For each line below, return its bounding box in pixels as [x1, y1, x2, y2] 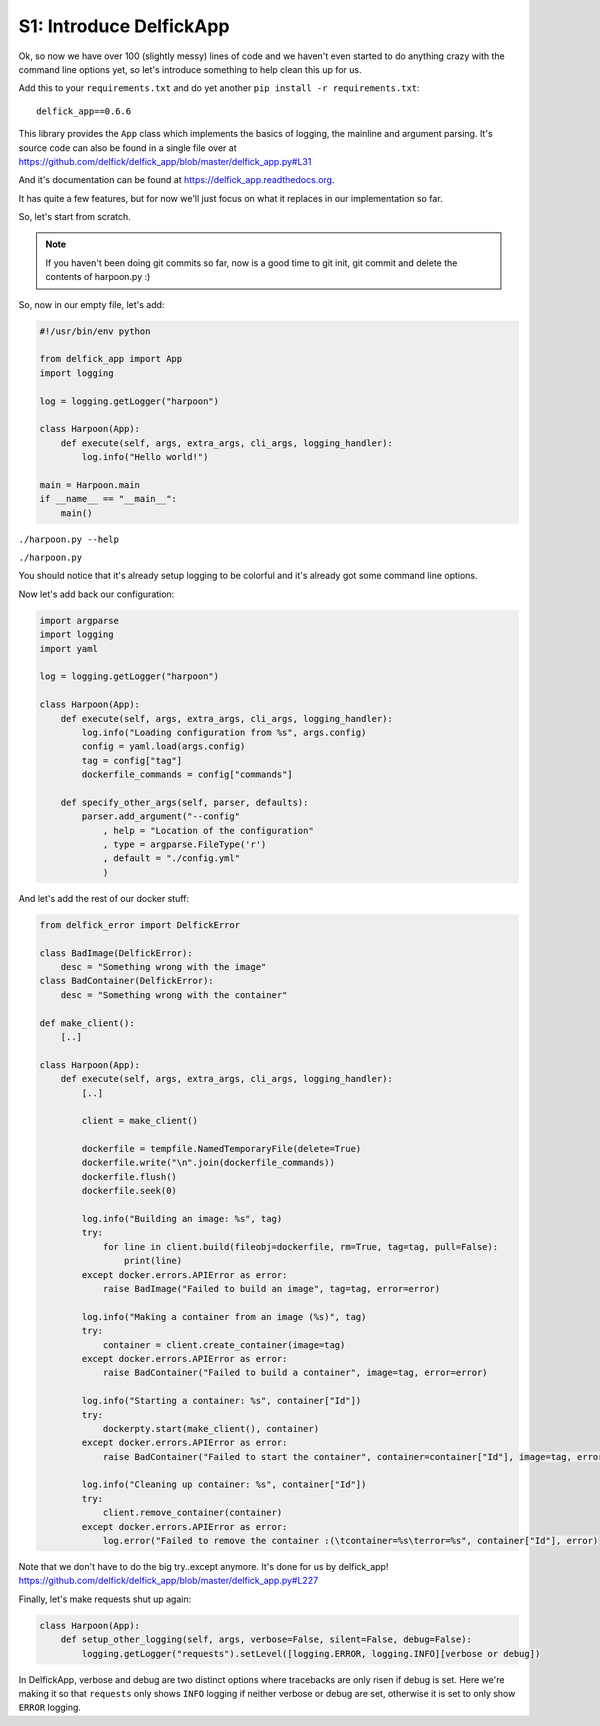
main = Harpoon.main [39, 479, 140, 490]
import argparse [39, 615, 120, 626]
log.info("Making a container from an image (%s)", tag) [81, 1311, 367, 1322]
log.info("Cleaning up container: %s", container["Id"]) [81, 1479, 367, 1490]
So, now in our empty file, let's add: [18, 298, 165, 310]
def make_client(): [39, 1017, 135, 1029]
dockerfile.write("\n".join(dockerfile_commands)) [81, 1157, 335, 1169]
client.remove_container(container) [102, 1507, 283, 1519]
